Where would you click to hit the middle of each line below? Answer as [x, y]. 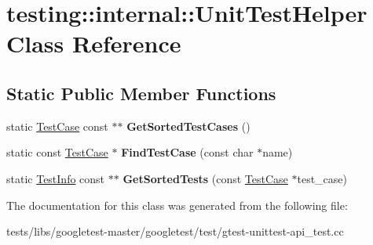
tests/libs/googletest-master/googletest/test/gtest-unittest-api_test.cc [175, 231]
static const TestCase [57, 152]
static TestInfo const [56, 178]
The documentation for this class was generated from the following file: [177, 205]
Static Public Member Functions [141, 93]
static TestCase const [57, 126]
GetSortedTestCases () [188, 126]
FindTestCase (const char [187, 152]
